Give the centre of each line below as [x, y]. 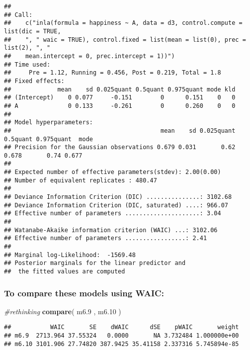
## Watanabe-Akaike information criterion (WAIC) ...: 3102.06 [111, 230]
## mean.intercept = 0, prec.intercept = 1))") [89, 56]
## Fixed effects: [34, 81]
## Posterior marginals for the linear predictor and [95, 263]
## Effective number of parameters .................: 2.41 [106, 238]
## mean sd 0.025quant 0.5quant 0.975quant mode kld [120, 89]
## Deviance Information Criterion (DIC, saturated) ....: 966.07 [116, 205]
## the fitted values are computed [65, 271]
